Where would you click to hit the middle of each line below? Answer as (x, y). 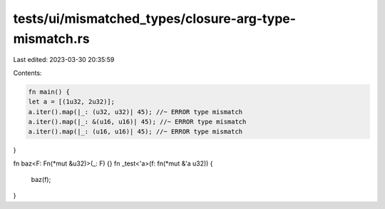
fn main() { (49, 92)
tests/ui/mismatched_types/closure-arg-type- (154, 19)
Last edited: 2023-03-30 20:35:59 (64, 60)
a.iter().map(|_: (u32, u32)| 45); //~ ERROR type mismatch (135, 112)
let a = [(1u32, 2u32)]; (72, 102)
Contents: (27, 73)
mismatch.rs (51, 39)
